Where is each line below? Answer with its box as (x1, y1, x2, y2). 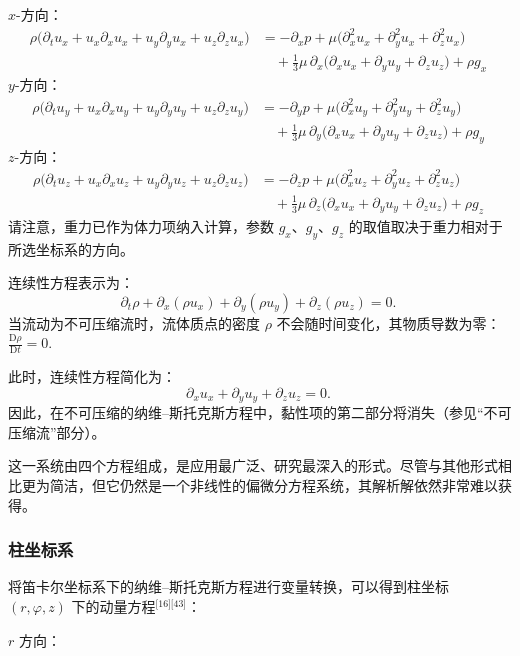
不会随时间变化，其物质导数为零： (276, 312, 501, 333)
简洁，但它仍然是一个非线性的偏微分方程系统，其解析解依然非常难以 (49, 475, 498, 495)
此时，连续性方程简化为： (8, 366, 176, 387)
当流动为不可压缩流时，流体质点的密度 (8, 312, 260, 333)
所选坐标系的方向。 (8, 238, 134, 259)
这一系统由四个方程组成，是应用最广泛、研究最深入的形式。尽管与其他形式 (8, 455, 498, 476)
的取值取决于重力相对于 (348, 215, 503, 236)
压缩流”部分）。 (8, 421, 106, 442)
